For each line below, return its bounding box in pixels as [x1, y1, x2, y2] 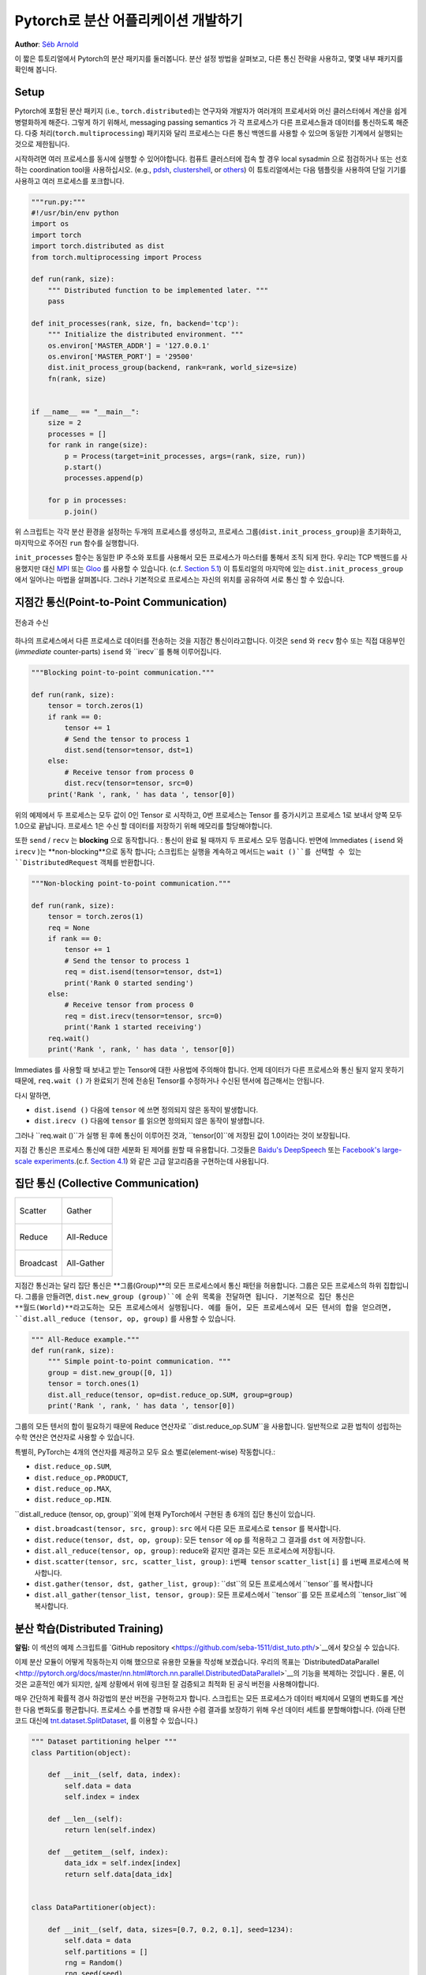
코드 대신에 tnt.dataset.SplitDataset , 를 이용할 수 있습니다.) [14, 1716, 199, 1725]
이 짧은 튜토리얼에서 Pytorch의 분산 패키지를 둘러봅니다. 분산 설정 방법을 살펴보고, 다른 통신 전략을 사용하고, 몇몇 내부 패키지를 [14, 54, 404, 63]
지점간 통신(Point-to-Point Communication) [14, 595, 228, 608]
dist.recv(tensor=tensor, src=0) [64, 779, 194, 788]
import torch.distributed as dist [31, 242, 165, 250]
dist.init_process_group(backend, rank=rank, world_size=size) [47, 363, 298, 372]
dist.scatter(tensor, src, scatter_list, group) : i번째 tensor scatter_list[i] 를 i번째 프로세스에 [34, 1557, 402, 1567]
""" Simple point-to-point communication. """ [47, 1357, 232, 1366]
